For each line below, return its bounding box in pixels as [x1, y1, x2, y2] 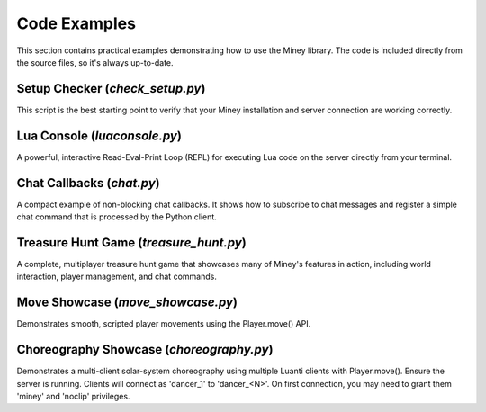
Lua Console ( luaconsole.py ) [16, 128, 182, 143]
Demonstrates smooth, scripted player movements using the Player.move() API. [16, 318, 311, 329]
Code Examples [16, 13, 137, 33]
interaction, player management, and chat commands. [16, 271, 218, 282]
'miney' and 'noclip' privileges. [16, 390, 130, 401]
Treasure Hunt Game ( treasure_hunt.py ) [16, 235, 247, 250]
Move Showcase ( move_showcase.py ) [16, 295, 238, 310]
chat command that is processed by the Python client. [16, 211, 218, 222]
